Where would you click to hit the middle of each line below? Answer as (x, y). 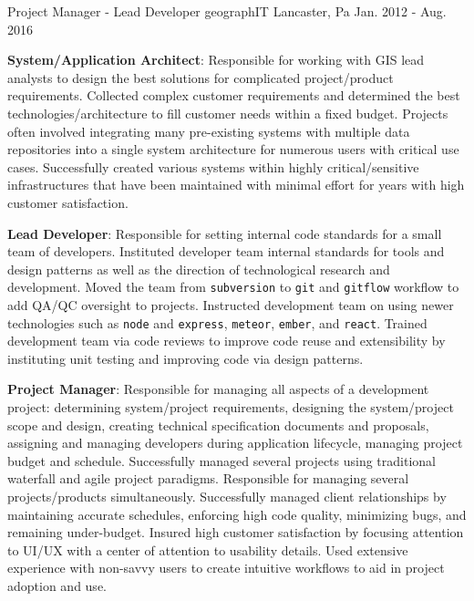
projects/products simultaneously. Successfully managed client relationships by (227, 496)
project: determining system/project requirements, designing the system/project (231, 407)
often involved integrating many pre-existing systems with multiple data (209, 131)
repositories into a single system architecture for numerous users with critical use (233, 149)
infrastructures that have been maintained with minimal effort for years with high (236, 185)
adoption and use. (57, 585)
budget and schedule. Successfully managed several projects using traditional (222, 460)
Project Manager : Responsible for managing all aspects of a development (218, 389)
